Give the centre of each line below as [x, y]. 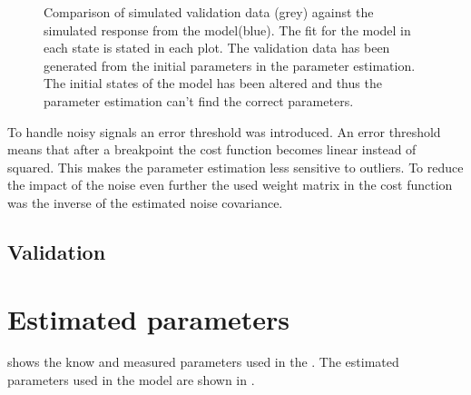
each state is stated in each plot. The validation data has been [217, 48]
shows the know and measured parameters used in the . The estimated [203, 362]
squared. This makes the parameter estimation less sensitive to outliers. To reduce [235, 167]
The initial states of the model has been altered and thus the [213, 83]
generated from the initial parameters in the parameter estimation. [230, 65]
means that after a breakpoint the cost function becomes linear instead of [212, 149]
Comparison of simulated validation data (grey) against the [209, 12]
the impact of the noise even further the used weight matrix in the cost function [230, 185]
